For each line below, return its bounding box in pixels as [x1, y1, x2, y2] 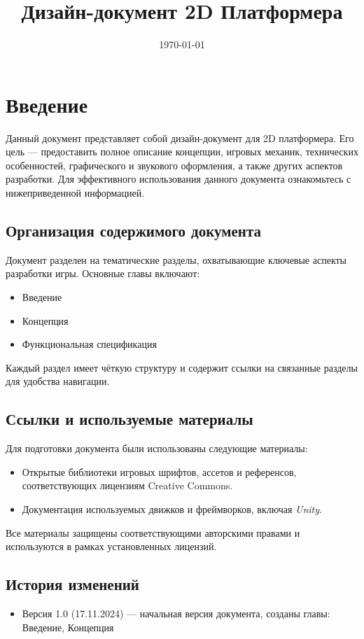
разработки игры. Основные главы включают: [6, 266, 200, 281]
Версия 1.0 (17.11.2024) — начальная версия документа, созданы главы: [22, 605, 330, 620]
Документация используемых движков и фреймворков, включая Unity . [22, 501, 322, 516]
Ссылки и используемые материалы [6, 408, 253, 430]
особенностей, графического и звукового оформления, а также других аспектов [6, 157, 343, 172]
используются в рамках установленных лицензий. [6, 539, 217, 554]
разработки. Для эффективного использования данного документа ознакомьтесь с [6, 171, 351, 186]
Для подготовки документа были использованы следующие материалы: [6, 441, 308, 456]
